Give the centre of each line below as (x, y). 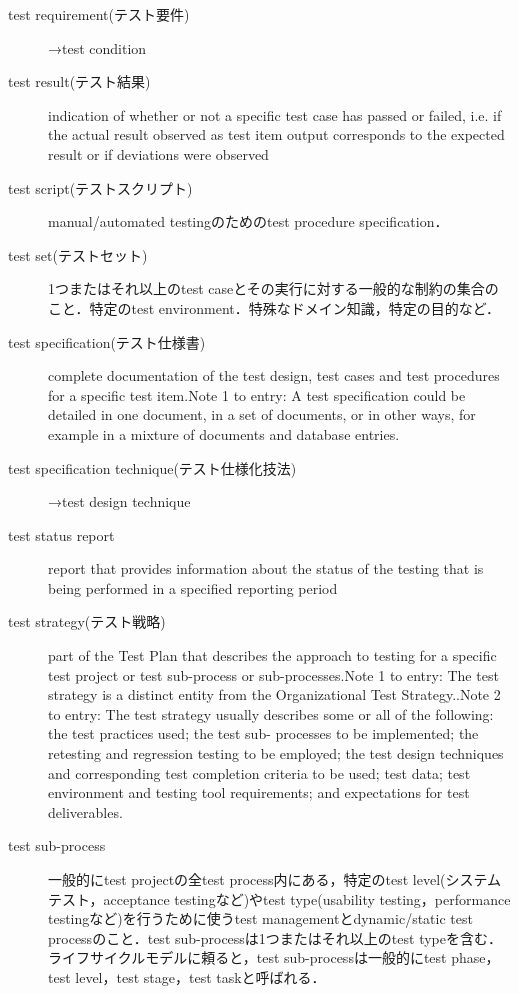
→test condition (97, 47)
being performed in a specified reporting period (193, 587)
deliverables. (85, 811)
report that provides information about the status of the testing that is (266, 568)
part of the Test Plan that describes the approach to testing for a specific (272, 655)
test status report (61, 534)
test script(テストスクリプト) (100, 187)
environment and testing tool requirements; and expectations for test (259, 792)
